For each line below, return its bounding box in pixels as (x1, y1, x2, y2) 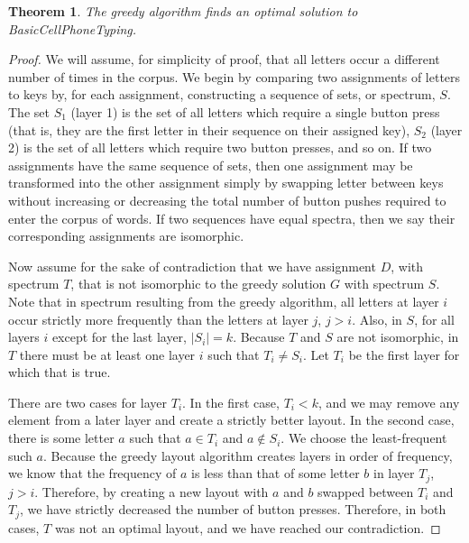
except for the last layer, (51, 327, 187, 346)
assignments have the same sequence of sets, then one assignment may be (8, 155, 413, 174)
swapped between (317, 482, 414, 501)
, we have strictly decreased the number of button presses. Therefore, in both (20, 500, 446, 519)
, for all (414, 309, 455, 328)
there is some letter (8, 428, 115, 447)
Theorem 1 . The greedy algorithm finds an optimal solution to (8, 2, 358, 20)
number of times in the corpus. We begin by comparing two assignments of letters (8, 67, 461, 86)
